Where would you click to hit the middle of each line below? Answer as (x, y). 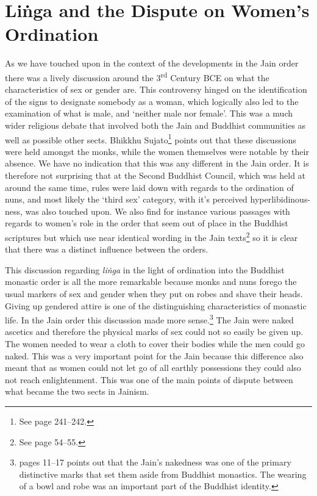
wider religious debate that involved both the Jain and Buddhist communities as (155, 125)
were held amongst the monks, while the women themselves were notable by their (157, 151)
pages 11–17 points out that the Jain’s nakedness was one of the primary (155, 462)
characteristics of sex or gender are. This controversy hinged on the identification (156, 89)
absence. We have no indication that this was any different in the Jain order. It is (157, 163)
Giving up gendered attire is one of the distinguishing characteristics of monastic (156, 305)
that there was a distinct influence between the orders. (107, 249)
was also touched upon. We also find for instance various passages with (158, 211)
